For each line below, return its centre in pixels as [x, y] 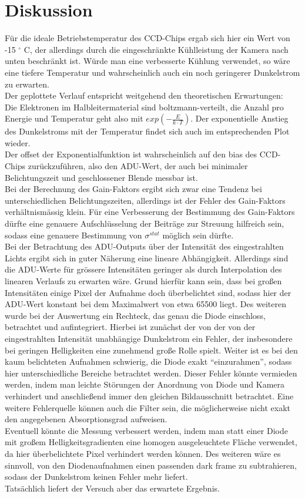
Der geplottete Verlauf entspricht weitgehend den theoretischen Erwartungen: [144, 95]
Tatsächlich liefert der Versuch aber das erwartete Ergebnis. [112, 488]
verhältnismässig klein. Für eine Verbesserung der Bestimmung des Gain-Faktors [150, 212]
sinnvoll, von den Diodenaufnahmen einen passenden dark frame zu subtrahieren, [151, 465]
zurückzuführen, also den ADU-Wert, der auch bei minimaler [138, 166]
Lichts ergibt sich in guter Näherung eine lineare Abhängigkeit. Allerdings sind [147, 258]
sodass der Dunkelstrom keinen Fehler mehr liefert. [96, 477]
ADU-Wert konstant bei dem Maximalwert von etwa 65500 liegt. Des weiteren [145, 304]
